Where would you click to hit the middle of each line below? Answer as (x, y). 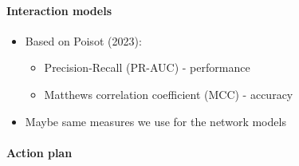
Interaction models (59, 10)
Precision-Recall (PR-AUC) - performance (147, 67)
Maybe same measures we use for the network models (155, 121)
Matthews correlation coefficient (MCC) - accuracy (169, 94)
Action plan (39, 152)
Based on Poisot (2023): (83, 40)
